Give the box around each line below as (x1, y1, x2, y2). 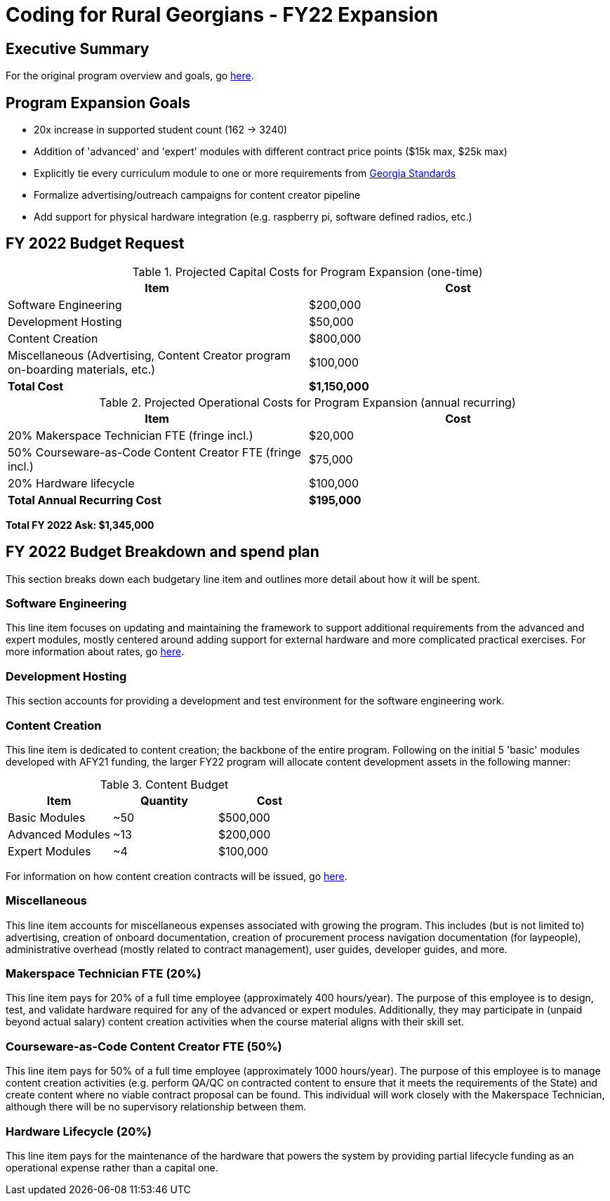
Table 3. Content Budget (100, 777, 229, 792)
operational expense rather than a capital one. (6, 1161, 218, 1174)
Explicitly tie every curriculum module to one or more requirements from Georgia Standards (34, 167, 456, 180)
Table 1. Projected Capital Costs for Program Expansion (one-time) (132, 264, 483, 279)
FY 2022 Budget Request (6, 235, 185, 253)
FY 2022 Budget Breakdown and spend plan (6, 543, 319, 561)
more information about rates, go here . (6, 645, 185, 658)
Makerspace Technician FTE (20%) (6, 966, 201, 981)
